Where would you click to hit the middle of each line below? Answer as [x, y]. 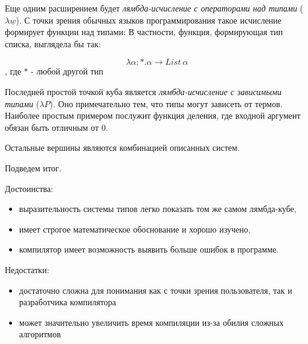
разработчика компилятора [68, 302]
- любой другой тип [67, 71]
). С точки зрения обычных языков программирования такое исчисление [149, 20]
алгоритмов [40, 334]
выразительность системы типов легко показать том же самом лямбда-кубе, [158, 209]
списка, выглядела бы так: [53, 43]
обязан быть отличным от [52, 127]
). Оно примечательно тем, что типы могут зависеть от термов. [166, 103]
